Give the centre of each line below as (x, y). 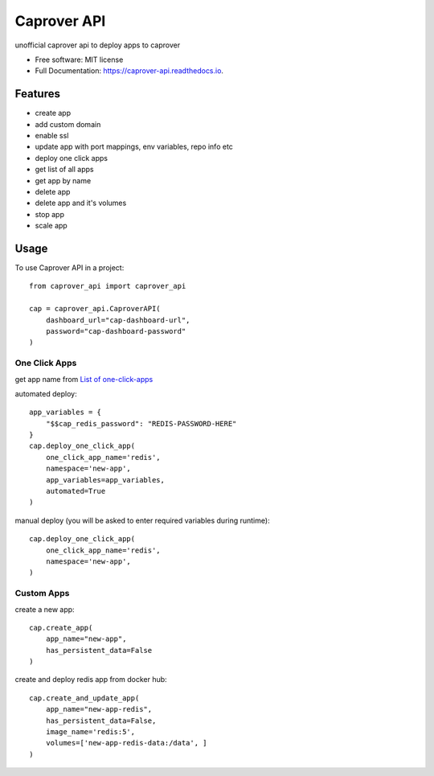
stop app (49, 214)
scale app (51, 226)
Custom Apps (42, 593)
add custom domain (68, 124)
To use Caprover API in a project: (70, 268)
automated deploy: (46, 393)
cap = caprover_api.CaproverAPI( (95, 309)
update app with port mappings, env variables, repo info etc (134, 147)
